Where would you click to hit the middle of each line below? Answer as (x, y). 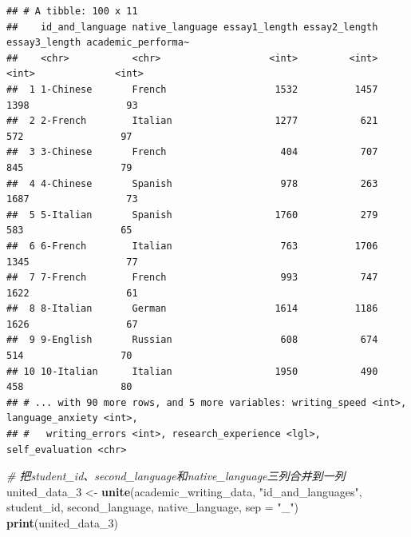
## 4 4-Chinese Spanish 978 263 (192, 183)
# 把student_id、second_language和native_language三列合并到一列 (176, 476)
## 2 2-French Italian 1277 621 (192, 121)
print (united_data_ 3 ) (62, 523)
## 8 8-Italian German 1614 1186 (192, 309)
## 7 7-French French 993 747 (192, 278)
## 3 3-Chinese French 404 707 (192, 152)
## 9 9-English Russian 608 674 (192, 340)
